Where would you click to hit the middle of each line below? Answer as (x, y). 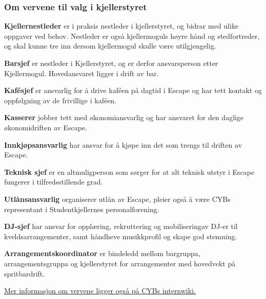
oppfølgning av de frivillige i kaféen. (60, 100)
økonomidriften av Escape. (46, 127)
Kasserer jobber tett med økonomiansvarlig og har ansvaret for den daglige (124, 117)
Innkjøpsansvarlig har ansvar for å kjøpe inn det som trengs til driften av (123, 144)
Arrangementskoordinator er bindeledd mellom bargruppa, (102, 253)
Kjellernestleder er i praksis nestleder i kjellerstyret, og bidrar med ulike (121, 26)
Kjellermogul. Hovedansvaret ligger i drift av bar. (81, 73)
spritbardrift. (25, 273)
